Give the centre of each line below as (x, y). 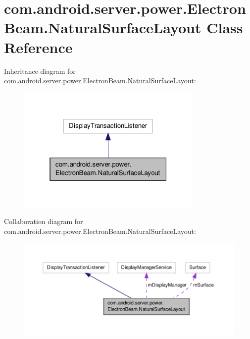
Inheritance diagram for (40, 71)
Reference (38, 47)
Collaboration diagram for (44, 221)
